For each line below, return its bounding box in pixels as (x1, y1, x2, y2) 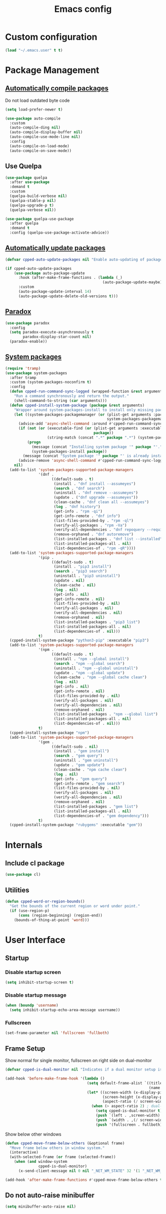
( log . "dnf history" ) (53, 505, 100, 510)
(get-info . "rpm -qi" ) (53, 509, 103, 514)
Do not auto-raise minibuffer (5, 1191, 95, 1200)
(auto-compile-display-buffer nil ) (9, 130, 83, 135)
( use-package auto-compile (5, 116, 61, 121)
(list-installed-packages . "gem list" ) (53, 804, 138, 809)
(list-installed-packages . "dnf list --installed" (53, 537, 163, 542)
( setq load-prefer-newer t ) (5, 107, 63, 112)
